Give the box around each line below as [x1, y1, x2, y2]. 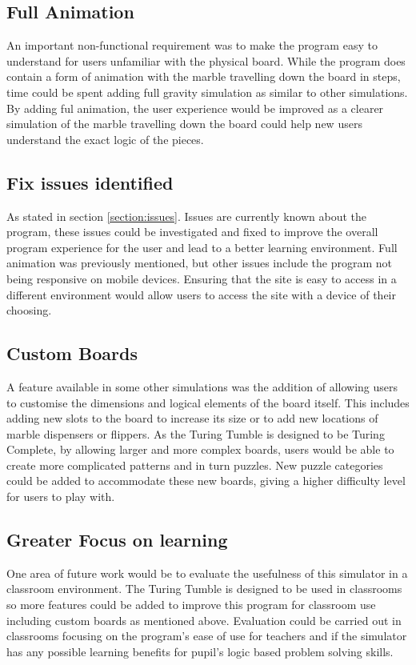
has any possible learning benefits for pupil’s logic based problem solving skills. [6, 643, 394, 659]
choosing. [6, 302, 52, 318]
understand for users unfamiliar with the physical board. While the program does [6, 52, 406, 69]
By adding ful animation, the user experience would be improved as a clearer [6, 99, 384, 116]
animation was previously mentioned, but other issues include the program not [6, 254, 393, 271]
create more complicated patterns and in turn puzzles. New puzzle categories [6, 456, 383, 473]
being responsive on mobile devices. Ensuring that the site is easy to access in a [6, 270, 397, 286]
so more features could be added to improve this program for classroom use [6, 596, 376, 613]
